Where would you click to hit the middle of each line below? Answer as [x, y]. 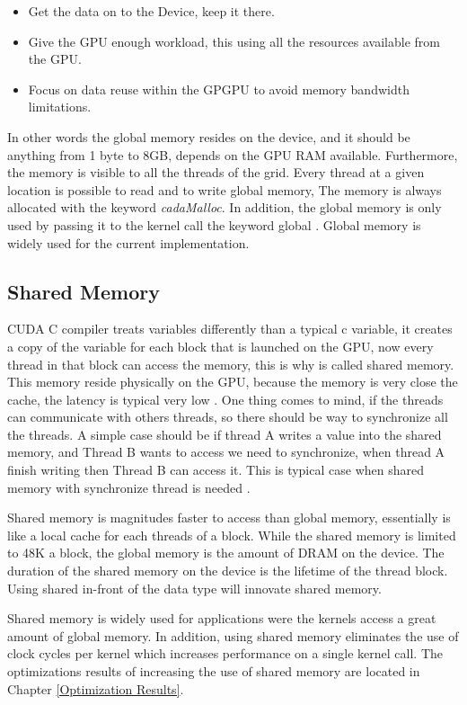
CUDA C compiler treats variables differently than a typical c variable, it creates [230, 329]
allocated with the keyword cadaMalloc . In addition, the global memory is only [225, 207]
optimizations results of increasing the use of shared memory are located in [214, 671]
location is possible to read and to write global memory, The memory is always [225, 189]
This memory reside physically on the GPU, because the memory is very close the [233, 382]
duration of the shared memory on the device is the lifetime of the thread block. [228, 571]
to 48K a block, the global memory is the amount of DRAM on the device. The [226, 553]
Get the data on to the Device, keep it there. [151, 11]
